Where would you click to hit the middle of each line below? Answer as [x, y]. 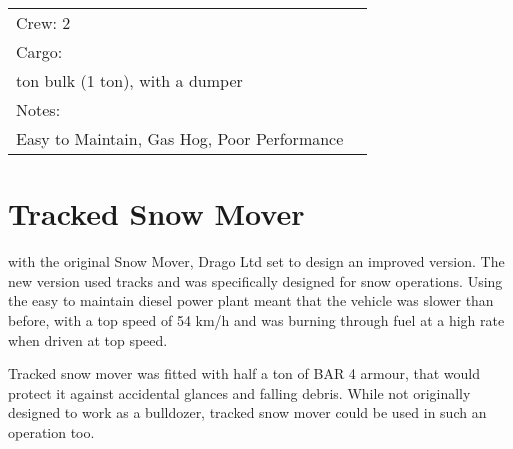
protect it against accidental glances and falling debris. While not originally [239, 392]
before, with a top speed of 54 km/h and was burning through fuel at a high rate [256, 319]
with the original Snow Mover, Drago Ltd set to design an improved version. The [256, 261]
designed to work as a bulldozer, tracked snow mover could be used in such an [247, 412]
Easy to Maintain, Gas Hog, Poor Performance [180, 138]
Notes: [38, 109]
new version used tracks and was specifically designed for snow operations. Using [255, 280]
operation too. [51, 431]
